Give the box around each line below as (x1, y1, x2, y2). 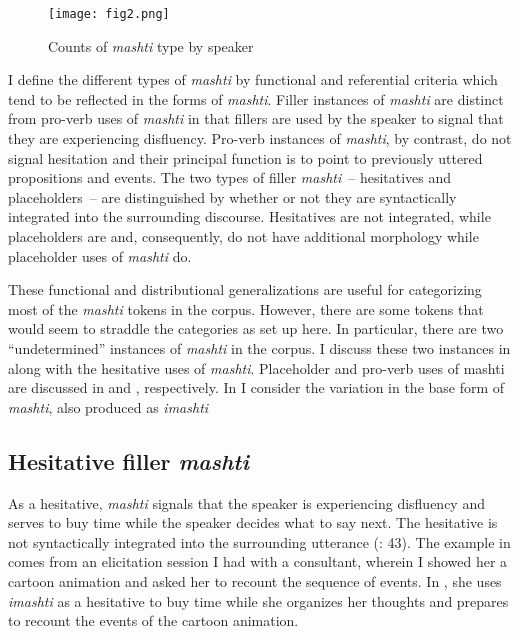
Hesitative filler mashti (8, 445, 249, 476)
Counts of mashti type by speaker (48, 35, 254, 56)
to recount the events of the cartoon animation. (8, 610, 299, 631)
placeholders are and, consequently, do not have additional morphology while (8, 226, 479, 246)
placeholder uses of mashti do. (8, 245, 192, 266)
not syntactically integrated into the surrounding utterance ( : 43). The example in (8, 531, 511, 552)
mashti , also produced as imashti (8, 396, 209, 417)
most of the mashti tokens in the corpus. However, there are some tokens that (8, 298, 484, 319)
